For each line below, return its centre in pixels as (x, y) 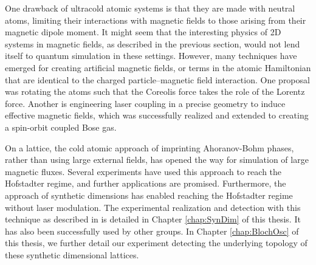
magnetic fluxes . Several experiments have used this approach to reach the (143, 171)
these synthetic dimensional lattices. (72, 254)
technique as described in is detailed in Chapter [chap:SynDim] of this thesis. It (153, 219)
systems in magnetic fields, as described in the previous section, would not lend (153, 43)
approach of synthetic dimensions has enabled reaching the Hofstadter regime (149, 195)
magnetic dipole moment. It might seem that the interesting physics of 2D (143, 32)
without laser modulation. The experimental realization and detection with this (153, 207)
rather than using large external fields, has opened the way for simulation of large (157, 160)
